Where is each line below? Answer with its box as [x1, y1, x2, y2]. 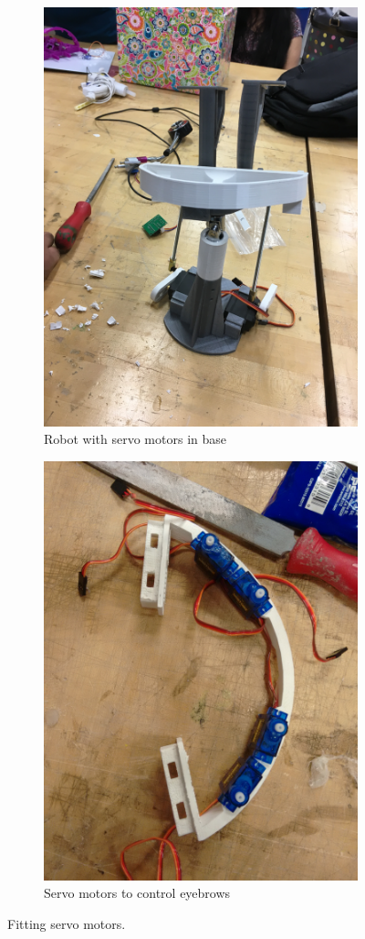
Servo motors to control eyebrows [44, 883, 231, 902]
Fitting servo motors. [7, 913, 126, 933]
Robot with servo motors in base [44, 429, 226, 448]
